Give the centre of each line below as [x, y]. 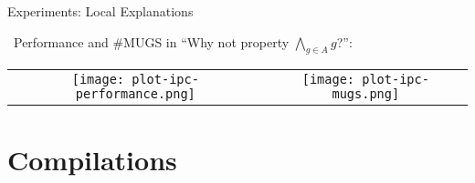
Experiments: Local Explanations [100, 11]
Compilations [92, 159]
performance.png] [135, 94]
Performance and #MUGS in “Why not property [151, 41]
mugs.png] [366, 94]
